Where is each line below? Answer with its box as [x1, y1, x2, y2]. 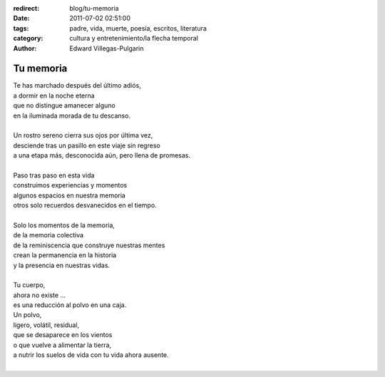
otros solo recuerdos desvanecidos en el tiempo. [13, 201, 157, 210]
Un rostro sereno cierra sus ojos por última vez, [13, 131, 153, 140]
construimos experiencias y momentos [13, 181, 128, 190]
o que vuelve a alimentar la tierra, [13, 341, 112, 349]
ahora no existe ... [13, 291, 66, 299]
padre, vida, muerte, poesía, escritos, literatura [69, 24, 207, 32]
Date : [13, 14, 30, 23]
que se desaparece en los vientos [13, 331, 113, 339]
